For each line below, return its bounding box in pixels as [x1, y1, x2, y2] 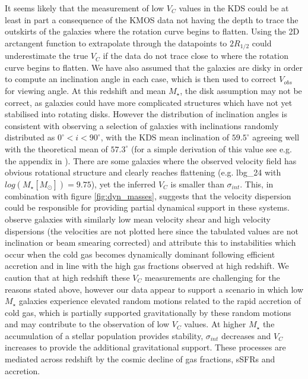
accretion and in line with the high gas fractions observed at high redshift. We [5, 259, 289, 272]
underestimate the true [5, 49, 88, 62]
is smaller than [170, 177, 224, 190]
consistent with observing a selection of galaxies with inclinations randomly [5, 119, 279, 131]
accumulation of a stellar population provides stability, [5, 329, 204, 342]
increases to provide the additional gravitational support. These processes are [5, 341, 286, 353]
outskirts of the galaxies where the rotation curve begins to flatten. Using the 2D [5, 25, 300, 37]
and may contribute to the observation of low [5, 318, 170, 330]
